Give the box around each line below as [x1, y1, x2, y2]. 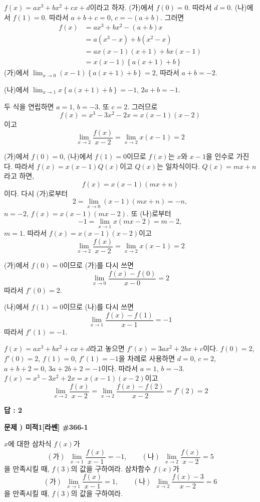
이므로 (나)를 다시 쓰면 [63, 301, 134, 312]
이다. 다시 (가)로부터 [4, 188, 68, 198]
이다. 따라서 [101, 363, 138, 373]
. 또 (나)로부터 [127, 208, 171, 218]
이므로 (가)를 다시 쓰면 [63, 259, 134, 270]
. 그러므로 [127, 101, 158, 111]
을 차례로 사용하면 [118, 353, 175, 364]
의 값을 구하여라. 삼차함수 [71, 463, 151, 473]
